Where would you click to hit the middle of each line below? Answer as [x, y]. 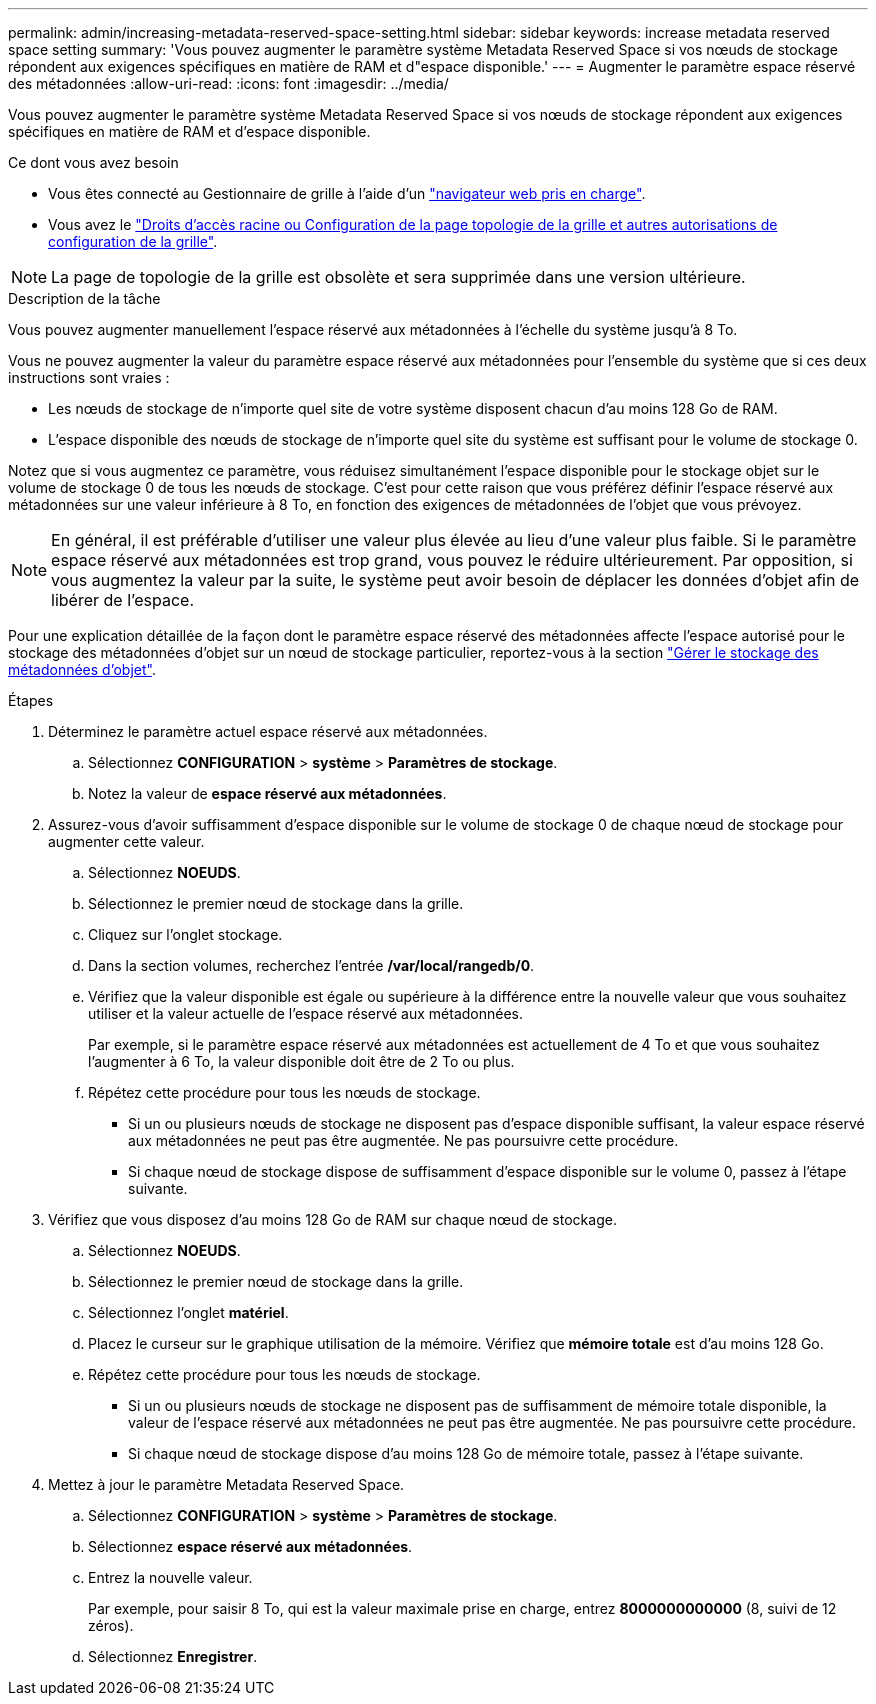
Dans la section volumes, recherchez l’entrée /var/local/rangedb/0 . [311, 965]
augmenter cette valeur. [126, 841]
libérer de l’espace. [123, 600]
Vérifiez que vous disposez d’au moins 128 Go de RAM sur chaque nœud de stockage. [332, 1219]
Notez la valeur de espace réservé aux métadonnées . [267, 793]
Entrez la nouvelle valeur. [170, 1577]
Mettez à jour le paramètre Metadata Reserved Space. [226, 1484]
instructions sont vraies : [89, 377]
